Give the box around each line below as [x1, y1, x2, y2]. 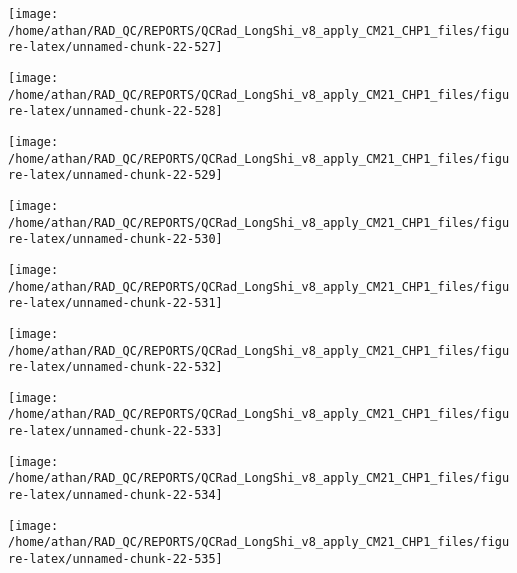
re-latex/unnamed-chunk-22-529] [8, 168, 223, 183]
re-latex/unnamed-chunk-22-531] [8, 296, 223, 311]
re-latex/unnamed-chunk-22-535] [8, 552, 223, 567]
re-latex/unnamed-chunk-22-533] [8, 424, 223, 439]
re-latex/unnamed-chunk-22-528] [8, 104, 223, 119]
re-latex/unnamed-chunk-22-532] [8, 360, 223, 375]
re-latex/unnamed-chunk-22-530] [8, 232, 223, 247]
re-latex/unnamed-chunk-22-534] [8, 488, 223, 503]
